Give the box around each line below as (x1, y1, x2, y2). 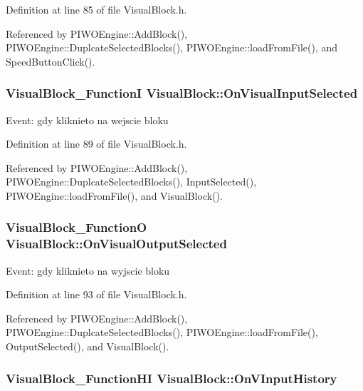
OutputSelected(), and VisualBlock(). (6, 339, 169, 354)
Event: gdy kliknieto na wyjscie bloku (6, 263, 170, 278)
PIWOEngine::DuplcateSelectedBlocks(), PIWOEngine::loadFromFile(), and (6, 40, 338, 55)
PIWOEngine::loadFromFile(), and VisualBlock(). (6, 188, 223, 203)
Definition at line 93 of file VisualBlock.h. (6, 287, 187, 302)
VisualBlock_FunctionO (6, 218, 147, 236)
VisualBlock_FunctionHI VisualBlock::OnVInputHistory (6, 369, 337, 387)
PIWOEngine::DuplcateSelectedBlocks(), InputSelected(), (6, 174, 257, 189)
